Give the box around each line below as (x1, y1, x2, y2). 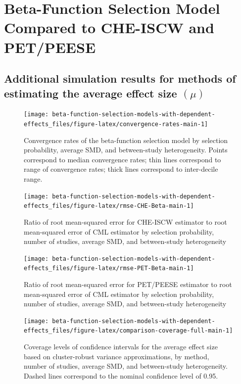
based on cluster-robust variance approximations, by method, (24, 351, 209, 361)
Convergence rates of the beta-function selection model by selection (24, 135, 228, 145)
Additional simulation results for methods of (4, 71, 236, 86)
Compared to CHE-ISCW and (4, 17, 214, 38)
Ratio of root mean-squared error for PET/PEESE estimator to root (24, 279, 232, 289)
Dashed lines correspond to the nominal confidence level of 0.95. (24, 370, 218, 381)
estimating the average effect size (4, 85, 177, 100)
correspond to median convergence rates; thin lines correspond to (24, 154, 221, 164)
